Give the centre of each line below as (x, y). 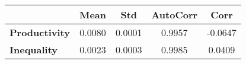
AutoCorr (175, 15)
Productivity (40, 32)
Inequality (34, 49)
